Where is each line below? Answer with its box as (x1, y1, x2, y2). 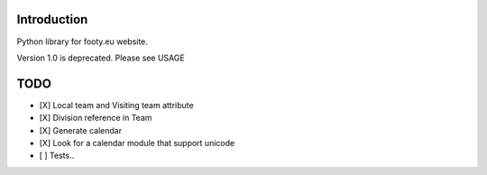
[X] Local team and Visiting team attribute (39, 99, 194, 110)
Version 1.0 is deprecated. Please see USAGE (16, 52, 185, 63)
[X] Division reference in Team (39, 113, 152, 124)
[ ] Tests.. (39, 150, 75, 161)
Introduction (16, 12, 88, 27)
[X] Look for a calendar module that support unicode (39, 137, 235, 148)
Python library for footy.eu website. (16, 36, 149, 47)
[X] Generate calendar (39, 124, 122, 135)
